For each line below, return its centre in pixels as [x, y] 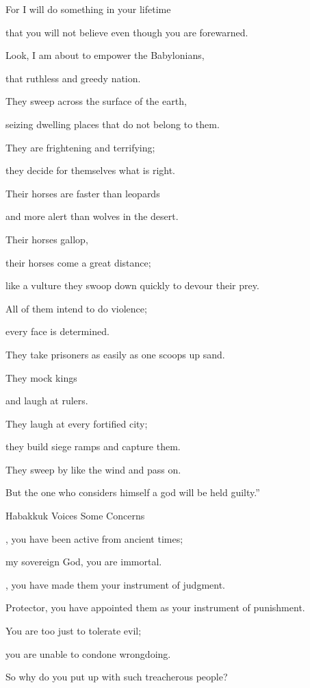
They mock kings [41, 377]
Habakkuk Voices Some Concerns [75, 516]
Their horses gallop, [47, 239]
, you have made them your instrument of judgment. [115, 584]
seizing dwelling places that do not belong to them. [113, 124]
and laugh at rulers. [47, 401]
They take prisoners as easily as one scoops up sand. [115, 354]
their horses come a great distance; [78, 262]
